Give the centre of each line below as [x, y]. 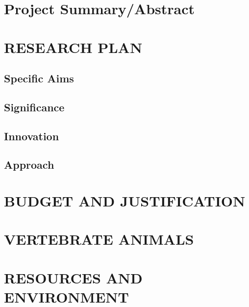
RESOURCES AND [73, 277]
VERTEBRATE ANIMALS [99, 239]
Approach [29, 165]
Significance [34, 107]
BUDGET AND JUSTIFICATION [125, 201]
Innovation [32, 136]
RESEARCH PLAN [73, 47]
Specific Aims [39, 78]
